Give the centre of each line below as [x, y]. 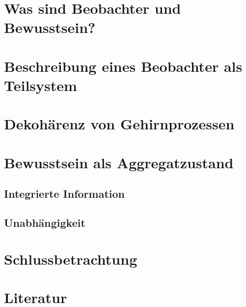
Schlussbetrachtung [71, 259]
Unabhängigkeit [45, 223]
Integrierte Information [65, 194]
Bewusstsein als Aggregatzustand [119, 162]
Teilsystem [41, 85]
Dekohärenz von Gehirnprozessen [119, 124]
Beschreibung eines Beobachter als [123, 66]
